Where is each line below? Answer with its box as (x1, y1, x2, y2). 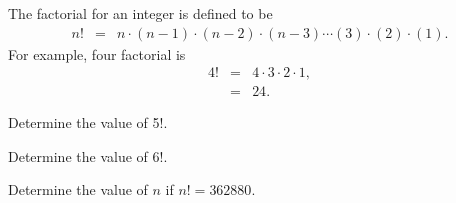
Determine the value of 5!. (8, 112, 168, 133)
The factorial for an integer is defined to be (8, 3, 273, 23)
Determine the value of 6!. (8, 145, 168, 166)
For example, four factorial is (8, 43, 186, 64)
